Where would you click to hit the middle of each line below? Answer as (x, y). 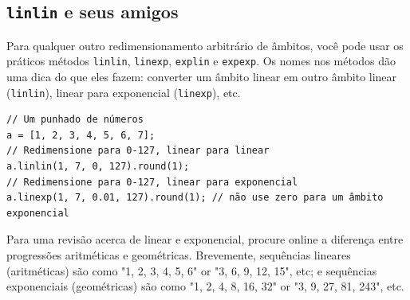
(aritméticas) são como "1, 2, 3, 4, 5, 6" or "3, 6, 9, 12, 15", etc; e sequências (192, 270)
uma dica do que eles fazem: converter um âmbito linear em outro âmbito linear (202, 77)
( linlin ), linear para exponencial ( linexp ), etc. (124, 92)
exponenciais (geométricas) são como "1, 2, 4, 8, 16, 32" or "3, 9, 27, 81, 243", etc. (205, 286)
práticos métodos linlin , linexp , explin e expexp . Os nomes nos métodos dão (201, 61)
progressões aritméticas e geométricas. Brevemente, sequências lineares (179, 255)
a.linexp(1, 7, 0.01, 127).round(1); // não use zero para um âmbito (195, 198)
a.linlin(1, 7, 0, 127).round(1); (98, 167)
